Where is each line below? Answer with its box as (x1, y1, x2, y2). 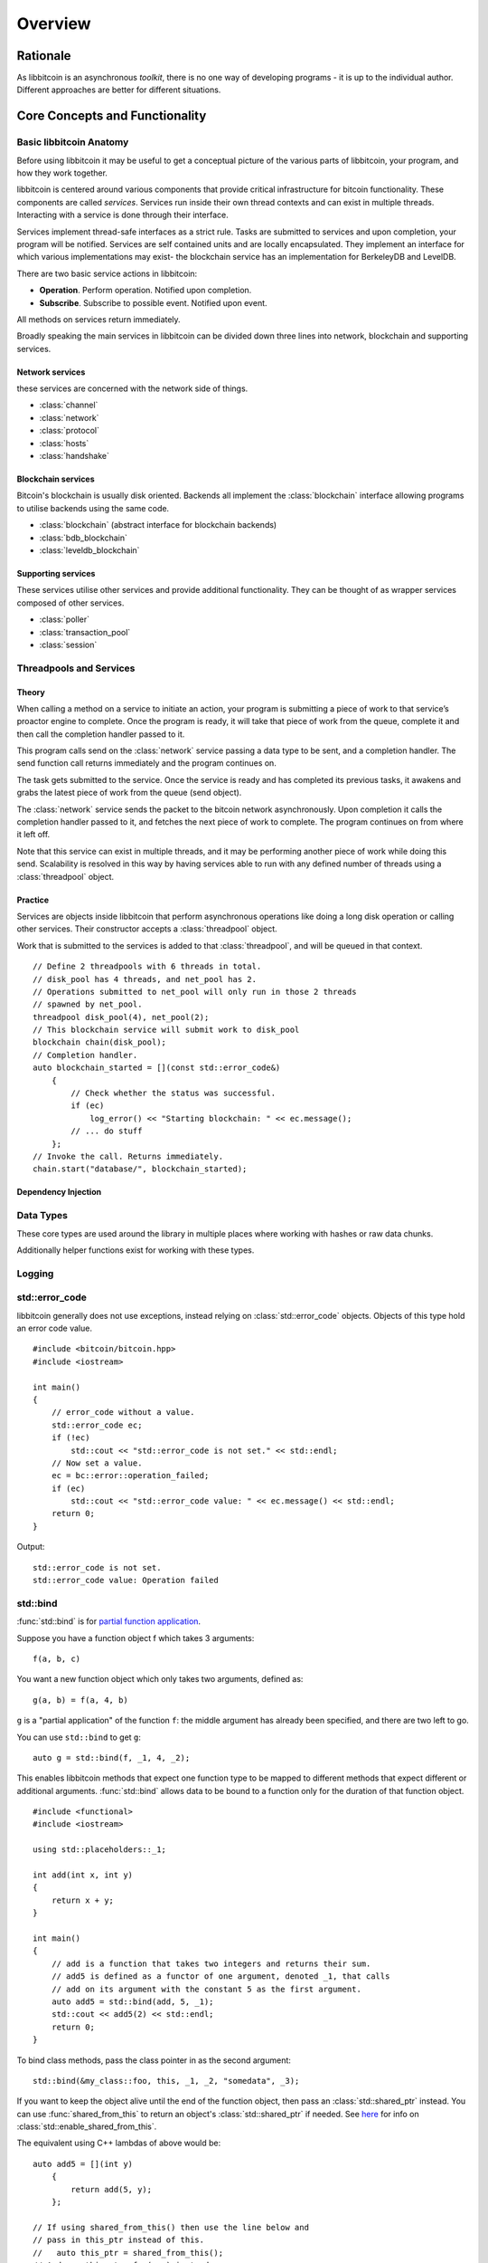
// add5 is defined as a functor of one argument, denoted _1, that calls (51, 1972, 390, 1981)
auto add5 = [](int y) (33, 2159, 134, 2169)
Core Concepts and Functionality (16, 109, 207, 124)
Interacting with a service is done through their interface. (16, 209, 230, 221)
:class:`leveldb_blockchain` (39, 544, 140, 556)
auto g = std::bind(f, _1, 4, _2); (33, 1752, 191, 1762)
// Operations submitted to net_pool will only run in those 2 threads (33, 987, 357, 997)
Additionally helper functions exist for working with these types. (16, 1245, 255, 1256)
